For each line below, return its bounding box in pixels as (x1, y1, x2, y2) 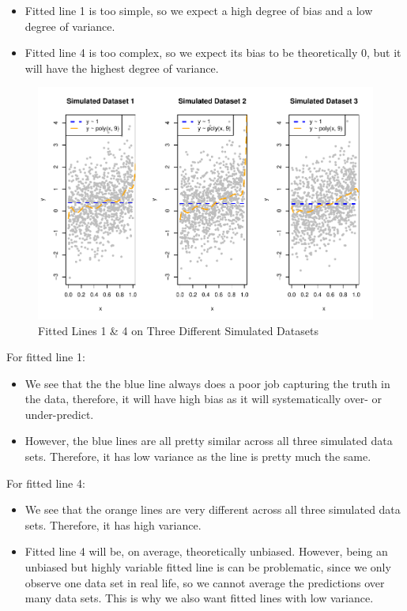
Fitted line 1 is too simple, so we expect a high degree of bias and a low (24, 2, 373, 18)
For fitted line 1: (6, 349, 85, 365)
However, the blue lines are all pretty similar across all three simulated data (24, 432, 393, 449)
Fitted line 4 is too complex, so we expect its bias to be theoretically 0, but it (24, 44, 401, 61)
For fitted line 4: (6, 474, 85, 491)
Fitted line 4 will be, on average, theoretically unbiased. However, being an (24, 543, 388, 560)
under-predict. (24, 405, 94, 422)
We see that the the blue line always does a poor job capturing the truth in (24, 375, 390, 391)
